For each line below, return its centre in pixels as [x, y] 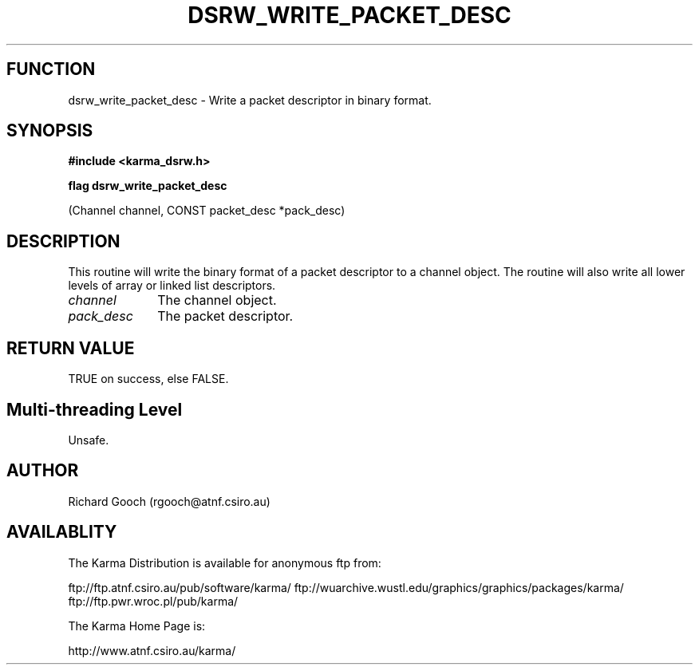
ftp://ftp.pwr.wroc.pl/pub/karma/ [153, 601]
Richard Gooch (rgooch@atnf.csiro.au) [169, 501]
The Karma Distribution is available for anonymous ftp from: [225, 562]
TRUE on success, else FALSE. [148, 379]
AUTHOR [43, 471]
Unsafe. [89, 440]
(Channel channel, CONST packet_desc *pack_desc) [207, 211]
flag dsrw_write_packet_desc [148, 186]
